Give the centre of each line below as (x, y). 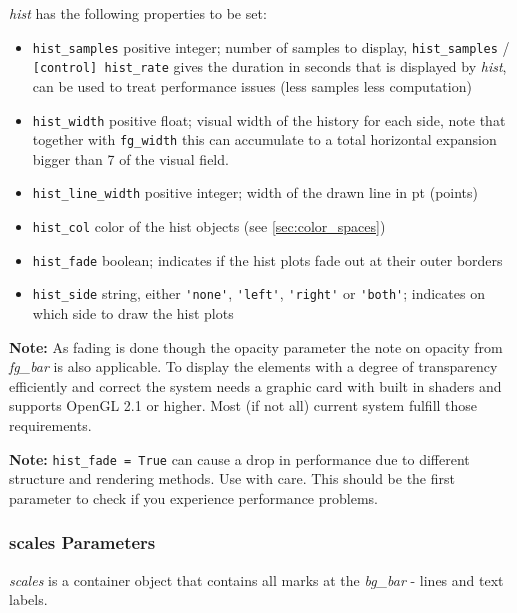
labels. (28, 599)
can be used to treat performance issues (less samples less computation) (252, 85)
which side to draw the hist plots (133, 313)
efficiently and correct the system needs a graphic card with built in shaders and (255, 385)
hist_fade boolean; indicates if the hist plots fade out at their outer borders (267, 259)
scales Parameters (82, 542)
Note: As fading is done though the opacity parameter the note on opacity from (256, 346)
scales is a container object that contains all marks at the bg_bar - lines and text (256, 579)
